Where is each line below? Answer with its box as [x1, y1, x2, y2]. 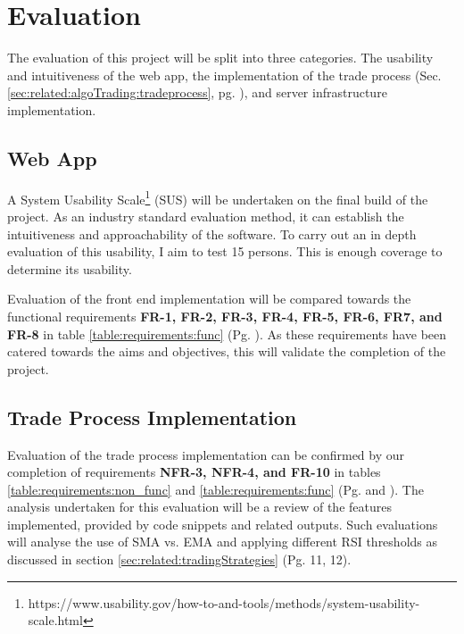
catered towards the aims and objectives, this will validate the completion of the [7, 342, 446, 361]
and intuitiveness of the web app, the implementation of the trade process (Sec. [7, 65, 442, 84]
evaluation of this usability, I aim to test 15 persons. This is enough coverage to [7, 242, 443, 261]
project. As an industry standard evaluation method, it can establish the [7, 206, 404, 225]
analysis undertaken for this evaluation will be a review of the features [7, 497, 392, 516]
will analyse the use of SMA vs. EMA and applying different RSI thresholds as [7, 532, 438, 551]
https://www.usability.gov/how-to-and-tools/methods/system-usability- [28, 593, 420, 612]
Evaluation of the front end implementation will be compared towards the [7, 289, 411, 308]
